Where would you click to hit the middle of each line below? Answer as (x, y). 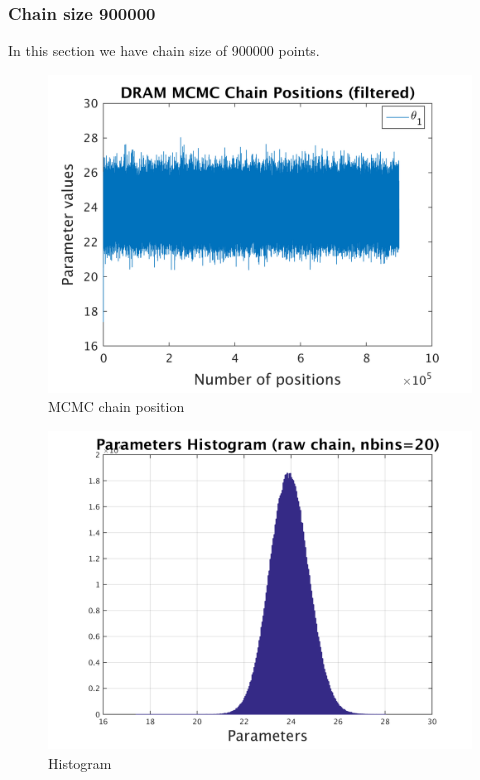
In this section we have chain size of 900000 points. (164, 50)
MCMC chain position (116, 406)
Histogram (80, 762)
